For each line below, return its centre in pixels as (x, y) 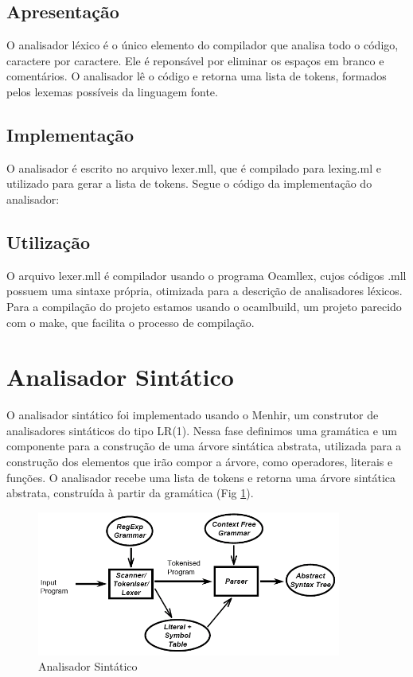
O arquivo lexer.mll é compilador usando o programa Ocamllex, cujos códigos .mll (206, 275)
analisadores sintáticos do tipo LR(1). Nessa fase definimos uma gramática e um (202, 430)
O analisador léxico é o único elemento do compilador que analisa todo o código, (203, 45)
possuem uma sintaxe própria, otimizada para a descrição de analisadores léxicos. (205, 291)
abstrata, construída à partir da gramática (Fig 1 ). (130, 493)
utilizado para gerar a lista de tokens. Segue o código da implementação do (189, 183)
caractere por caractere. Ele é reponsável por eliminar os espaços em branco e (195, 60)
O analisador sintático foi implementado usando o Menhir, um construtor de (193, 415)
